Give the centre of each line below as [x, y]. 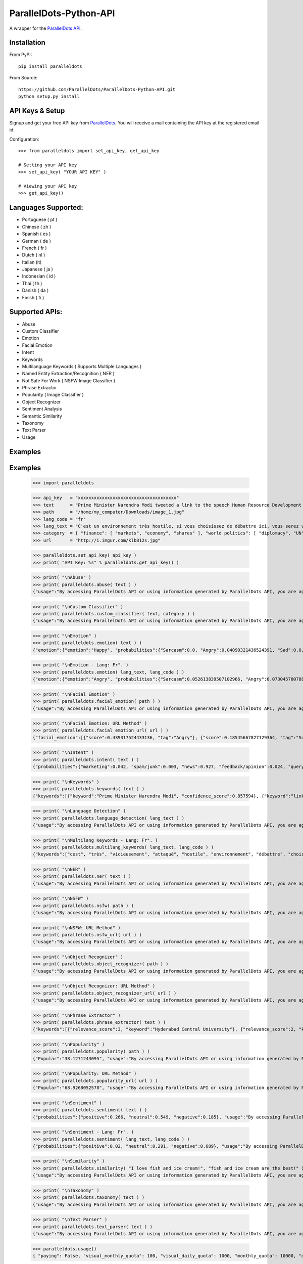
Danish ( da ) [35, 290]
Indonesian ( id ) [39, 276]
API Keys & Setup [37, 110]
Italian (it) [32, 262]
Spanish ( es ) [36, 234]
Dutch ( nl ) [34, 255]
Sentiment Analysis [42, 409]
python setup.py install [49, 97]
